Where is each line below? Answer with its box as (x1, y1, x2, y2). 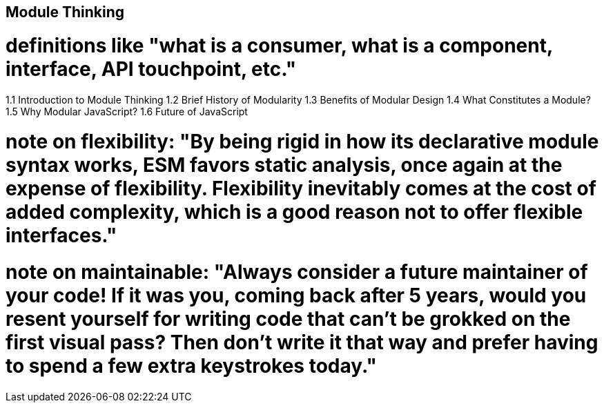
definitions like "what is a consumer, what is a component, (6, 33, 553, 57)
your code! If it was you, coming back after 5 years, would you (6, 284, 587, 307)
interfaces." (6, 224, 117, 248)
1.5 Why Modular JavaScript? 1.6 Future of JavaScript (6, 105, 248, 117)
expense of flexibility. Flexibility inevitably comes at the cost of (6, 177, 596, 201)
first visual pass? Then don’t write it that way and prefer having (6, 331, 598, 354)
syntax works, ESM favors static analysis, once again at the (6, 153, 563, 177)
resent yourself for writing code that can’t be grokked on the (6, 307, 571, 331)
